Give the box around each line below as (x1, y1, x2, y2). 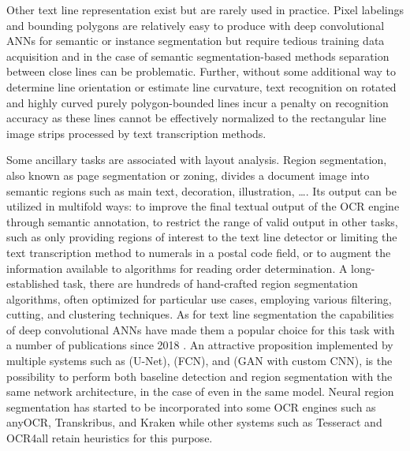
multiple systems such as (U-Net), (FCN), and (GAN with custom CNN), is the (6, 352, 393, 369)
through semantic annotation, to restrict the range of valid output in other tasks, (6, 213, 398, 229)
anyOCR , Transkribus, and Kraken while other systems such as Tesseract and (6, 414, 382, 430)
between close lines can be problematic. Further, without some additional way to (6, 63, 397, 80)
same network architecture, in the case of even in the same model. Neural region (6, 383, 394, 400)
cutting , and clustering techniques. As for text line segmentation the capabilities (6, 306, 394, 322)
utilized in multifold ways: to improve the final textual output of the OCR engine (6, 198, 400, 214)
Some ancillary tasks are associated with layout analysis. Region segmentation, (6, 151, 387, 168)
